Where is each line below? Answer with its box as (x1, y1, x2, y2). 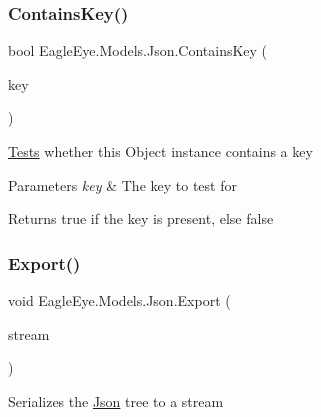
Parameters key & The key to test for (8, 174, 237, 195)
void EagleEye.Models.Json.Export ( (8, 290, 231, 310)
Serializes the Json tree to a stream (8, 390, 224, 411)
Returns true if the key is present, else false (8, 208, 274, 229)
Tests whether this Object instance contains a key (8, 141, 313, 161)
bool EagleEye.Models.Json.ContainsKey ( (8, 40, 268, 61)
